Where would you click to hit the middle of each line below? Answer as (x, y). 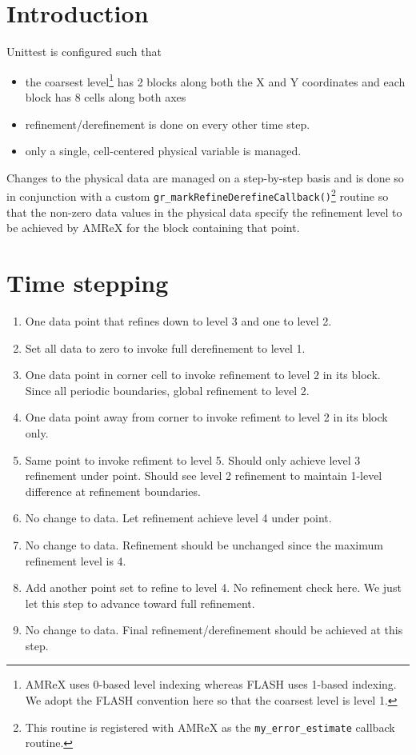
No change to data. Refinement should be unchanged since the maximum (204, 544)
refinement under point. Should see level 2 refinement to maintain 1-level (204, 475)
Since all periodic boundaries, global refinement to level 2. (167, 390)
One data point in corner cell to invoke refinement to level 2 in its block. (203, 375)
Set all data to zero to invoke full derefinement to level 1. (165, 348)
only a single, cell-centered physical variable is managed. (163, 151)
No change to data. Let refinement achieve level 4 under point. (178, 518)
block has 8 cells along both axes (106, 96)
